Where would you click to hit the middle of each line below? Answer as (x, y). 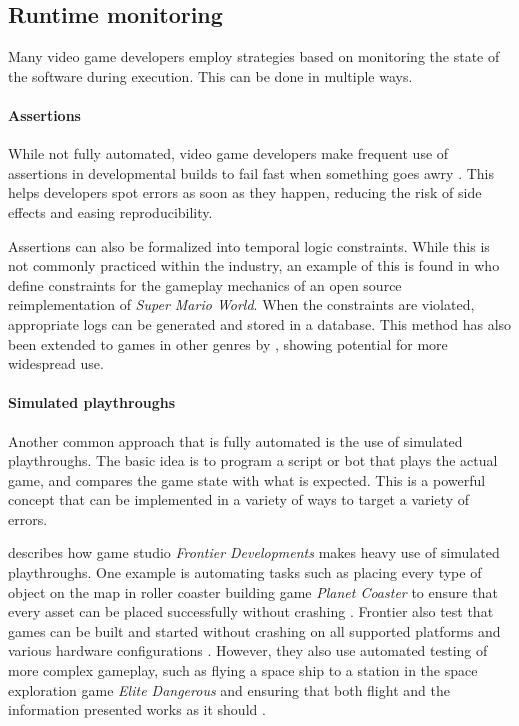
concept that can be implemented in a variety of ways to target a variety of (238, 499)
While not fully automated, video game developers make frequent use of (228, 153)
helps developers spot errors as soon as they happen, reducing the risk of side (245, 192)
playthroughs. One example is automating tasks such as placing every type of (245, 572)
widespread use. (56, 363)
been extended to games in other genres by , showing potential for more (228, 343)
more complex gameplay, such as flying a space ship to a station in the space (243, 670)
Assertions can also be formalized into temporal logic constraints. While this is (249, 245)
